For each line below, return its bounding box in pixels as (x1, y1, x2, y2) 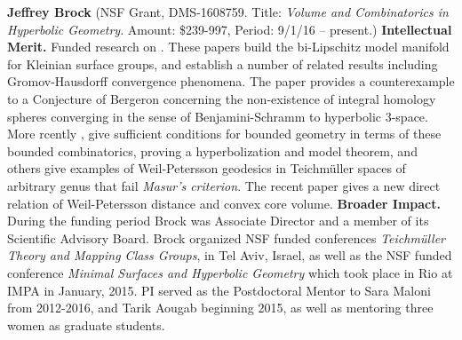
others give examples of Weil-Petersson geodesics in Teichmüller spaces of (7, 159, 406, 178)
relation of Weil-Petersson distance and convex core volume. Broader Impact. (7, 194, 441, 212)
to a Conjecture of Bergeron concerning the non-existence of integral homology (7, 89, 436, 107)
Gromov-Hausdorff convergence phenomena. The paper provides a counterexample (7, 72, 455, 91)
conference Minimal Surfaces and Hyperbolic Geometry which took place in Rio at (7, 263, 453, 281)
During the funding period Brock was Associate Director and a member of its (7, 211, 429, 230)
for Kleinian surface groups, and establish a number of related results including (7, 54, 438, 73)
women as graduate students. (7, 315, 165, 334)
